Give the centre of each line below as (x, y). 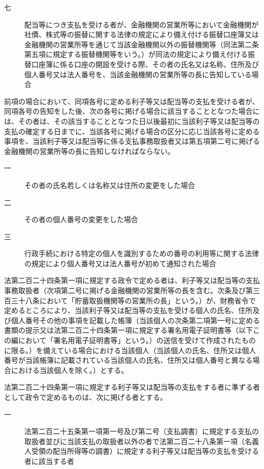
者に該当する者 (49, 461)
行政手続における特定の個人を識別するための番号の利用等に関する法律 (142, 253)
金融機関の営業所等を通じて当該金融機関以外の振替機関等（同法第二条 (142, 44)
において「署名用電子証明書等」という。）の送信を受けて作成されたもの (137, 340)
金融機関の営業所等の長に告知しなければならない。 (89, 151)
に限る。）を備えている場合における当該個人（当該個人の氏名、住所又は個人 (130, 350)
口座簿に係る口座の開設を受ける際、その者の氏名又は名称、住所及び (145, 64)
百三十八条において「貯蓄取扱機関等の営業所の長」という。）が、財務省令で (130, 300)
